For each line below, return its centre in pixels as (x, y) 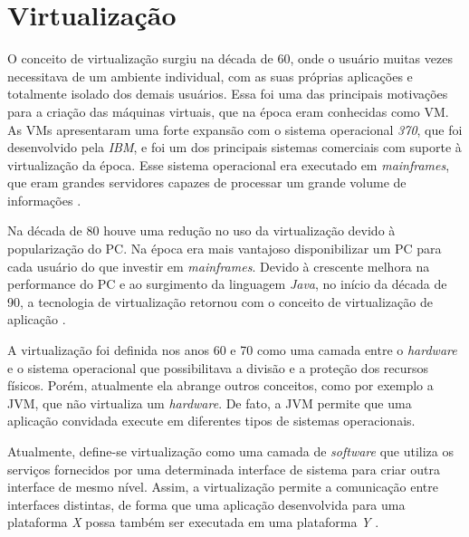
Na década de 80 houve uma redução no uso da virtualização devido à (201, 230)
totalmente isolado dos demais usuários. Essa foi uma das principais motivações (228, 94)
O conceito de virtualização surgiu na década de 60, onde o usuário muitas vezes (230, 58)
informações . (44, 200)
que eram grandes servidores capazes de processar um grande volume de (207, 182)
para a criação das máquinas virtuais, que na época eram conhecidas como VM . (228, 111)
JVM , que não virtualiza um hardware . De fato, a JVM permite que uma (210, 403)
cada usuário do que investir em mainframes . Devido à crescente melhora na (219, 266)
